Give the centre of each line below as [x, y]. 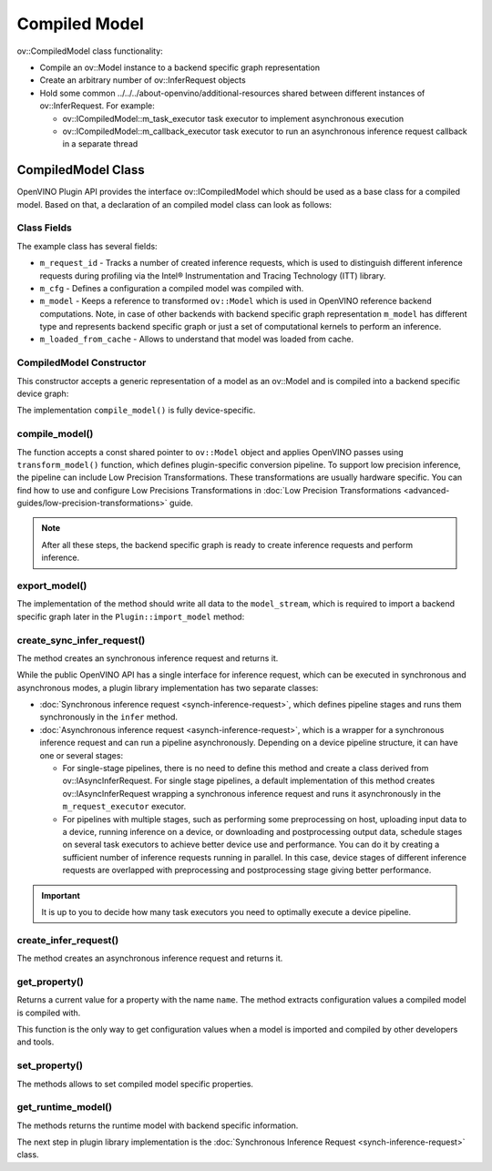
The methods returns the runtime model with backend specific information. [158, 1125]
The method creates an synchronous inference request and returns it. [148, 658]
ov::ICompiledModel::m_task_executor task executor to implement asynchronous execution [233, 118]
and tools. [36, 1042]
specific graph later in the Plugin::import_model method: [131, 616]
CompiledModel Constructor [82, 362]
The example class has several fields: [87, 246]
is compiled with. [49, 1013]
